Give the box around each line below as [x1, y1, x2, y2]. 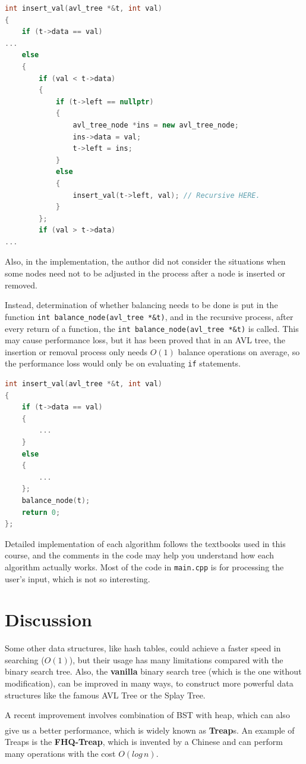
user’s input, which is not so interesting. [5, 572, 150, 585]
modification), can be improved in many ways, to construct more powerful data [5, 677, 294, 690]
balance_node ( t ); [21, 496, 90, 505]
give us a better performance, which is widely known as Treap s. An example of [5, 723, 295, 736]
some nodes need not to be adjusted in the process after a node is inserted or [5, 267, 285, 279]
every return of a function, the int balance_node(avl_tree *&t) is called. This [5, 322, 299, 334]
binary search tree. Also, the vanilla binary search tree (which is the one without [5, 665, 302, 678]
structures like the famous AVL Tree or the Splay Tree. [5, 688, 206, 701]
